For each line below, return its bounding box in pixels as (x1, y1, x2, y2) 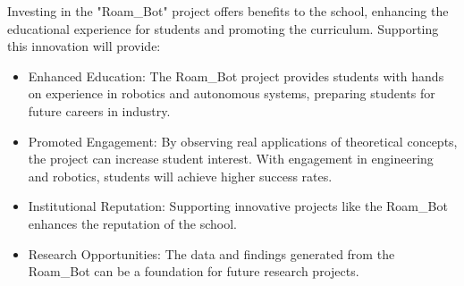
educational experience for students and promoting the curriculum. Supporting (7, 19, 439, 38)
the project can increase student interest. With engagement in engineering (28, 149, 434, 168)
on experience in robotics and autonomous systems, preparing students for (28, 84, 435, 103)
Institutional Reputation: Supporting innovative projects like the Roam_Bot (28, 197, 448, 215)
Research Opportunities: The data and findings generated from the (28, 244, 395, 263)
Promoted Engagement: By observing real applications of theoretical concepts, (28, 131, 458, 150)
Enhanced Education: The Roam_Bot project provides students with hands (28, 66, 444, 85)
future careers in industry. (28, 101, 171, 120)
